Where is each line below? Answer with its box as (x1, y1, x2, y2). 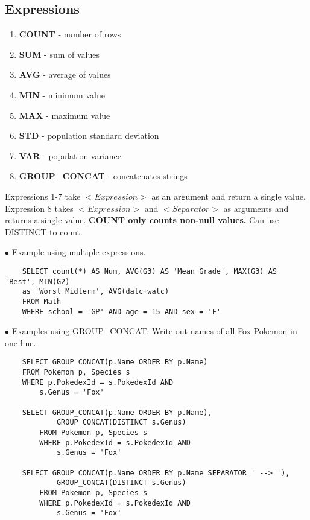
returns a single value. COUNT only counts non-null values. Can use (5, 214, 279, 226)
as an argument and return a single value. (151, 189, 306, 202)
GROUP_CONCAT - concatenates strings (19, 170, 188, 182)
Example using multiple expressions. (11, 246, 146, 258)
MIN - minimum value (19, 88, 105, 101)
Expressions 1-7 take (5, 189, 81, 202)
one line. (5, 336, 36, 349)
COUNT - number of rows (19, 28, 121, 40)
